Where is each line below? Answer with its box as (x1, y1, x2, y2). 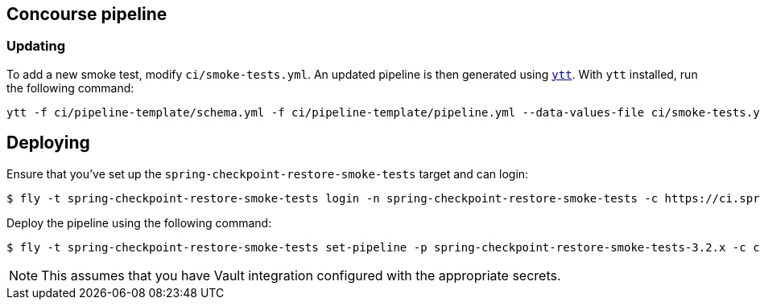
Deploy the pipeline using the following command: (6, 215, 272, 230)
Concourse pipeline (6, 4, 167, 24)
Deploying (6, 133, 90, 153)
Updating (6, 38, 66, 55)
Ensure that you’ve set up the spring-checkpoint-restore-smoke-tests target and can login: (6, 166, 529, 181)
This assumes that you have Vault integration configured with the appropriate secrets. (41, 267, 561, 284)
